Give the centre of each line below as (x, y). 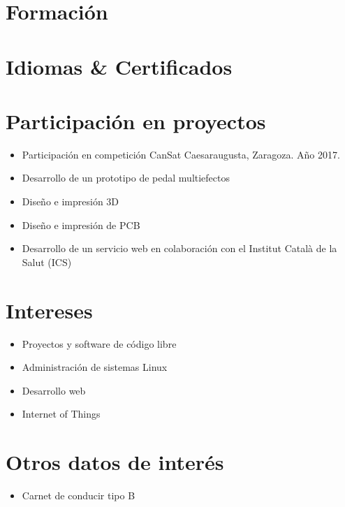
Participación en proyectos (136, 120)
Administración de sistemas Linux (95, 367)
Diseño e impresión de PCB (81, 225)
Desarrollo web (54, 390)
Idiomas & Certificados (119, 66)
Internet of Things (61, 414)
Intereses (49, 310)
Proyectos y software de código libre (99, 343)
